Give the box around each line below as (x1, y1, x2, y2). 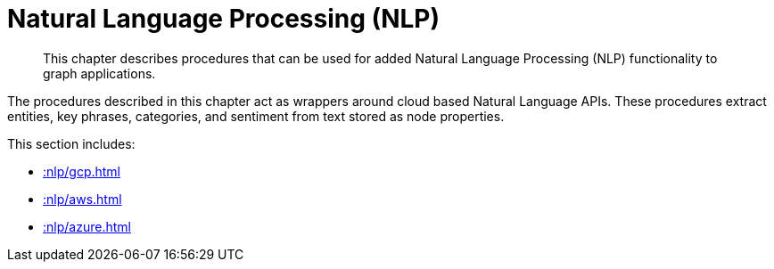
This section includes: (7, 135, 136, 151)
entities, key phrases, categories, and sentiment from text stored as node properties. (7, 108, 505, 124)
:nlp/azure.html (43, 218, 131, 234)
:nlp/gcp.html (43, 163, 121, 179)
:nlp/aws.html (43, 191, 122, 207)
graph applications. (43, 65, 156, 81)
